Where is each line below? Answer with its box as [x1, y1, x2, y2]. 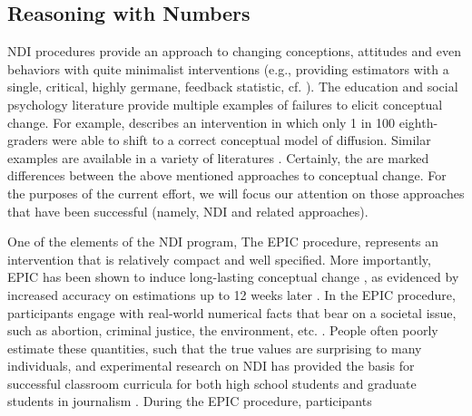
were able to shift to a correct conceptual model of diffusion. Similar [52, 131, 431, 150]
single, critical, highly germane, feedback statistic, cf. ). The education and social [7, 77, 458, 96]
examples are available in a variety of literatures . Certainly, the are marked [7, 148, 429, 167]
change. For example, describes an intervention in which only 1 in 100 [7, 112, 396, 131]
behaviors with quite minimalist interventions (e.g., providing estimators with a [7, 59, 449, 78]
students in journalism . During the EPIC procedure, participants [7, 392, 372, 411]
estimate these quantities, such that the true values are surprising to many [7, 338, 422, 357]
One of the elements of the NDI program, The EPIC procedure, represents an [7, 232, 439, 251]
